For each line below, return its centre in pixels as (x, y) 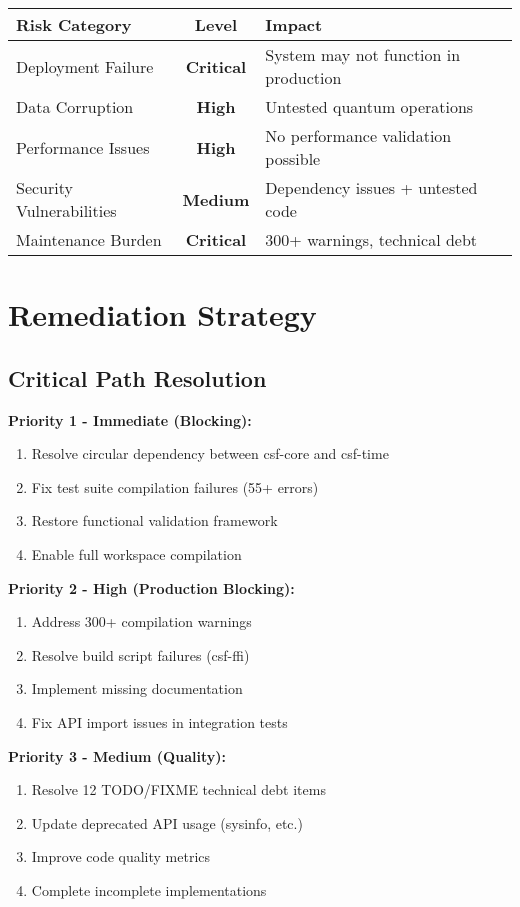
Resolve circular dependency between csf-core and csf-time (210, 453)
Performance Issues (83, 147)
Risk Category (74, 24)
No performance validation (358, 135)
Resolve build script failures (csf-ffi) (140, 654)
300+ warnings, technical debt (371, 239)
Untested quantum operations (369, 106)
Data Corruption (75, 106)
